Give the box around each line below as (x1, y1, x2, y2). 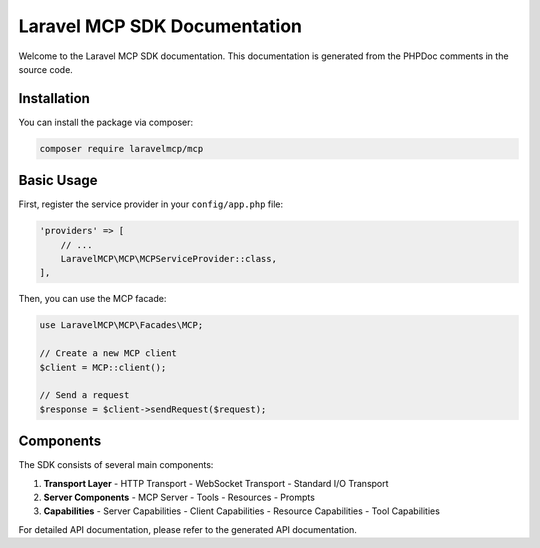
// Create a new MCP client (39, 348, 177, 359)
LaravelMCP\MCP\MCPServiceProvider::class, (60, 253, 277, 265)
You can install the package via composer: (18, 116, 194, 128)
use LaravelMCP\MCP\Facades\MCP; (39, 320, 204, 331)
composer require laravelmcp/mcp (39, 143, 204, 154)
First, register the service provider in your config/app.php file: (18, 198, 284, 210)
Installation (18, 90, 90, 107)
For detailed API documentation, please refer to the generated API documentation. (18, 523, 357, 535)
